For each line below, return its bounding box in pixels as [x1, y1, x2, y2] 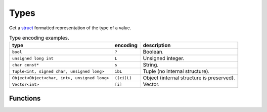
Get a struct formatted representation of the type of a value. [9, 25, 132, 31]
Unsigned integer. [142, 55, 185, 62]
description [142, 42, 171, 49]
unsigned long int [12, 56, 54, 61]
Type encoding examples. [9, 35, 69, 42]
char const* [12, 62, 39, 67]
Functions [9, 94, 41, 103]
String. [142, 61, 159, 68]
